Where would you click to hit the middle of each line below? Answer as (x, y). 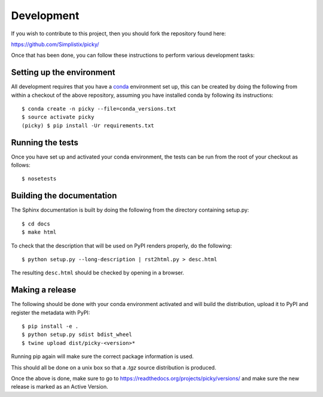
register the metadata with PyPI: (51, 312)
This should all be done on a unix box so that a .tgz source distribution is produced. (114, 367)
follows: (21, 165)
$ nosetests (39, 179)
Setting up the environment (63, 73)
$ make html (39, 232)
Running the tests (45, 143)
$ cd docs (36, 224)
